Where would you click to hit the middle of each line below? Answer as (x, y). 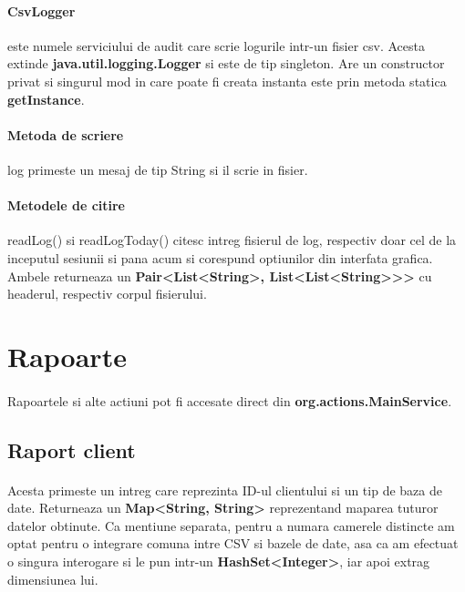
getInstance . (46, 99)
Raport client (72, 449)
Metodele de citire (66, 205)
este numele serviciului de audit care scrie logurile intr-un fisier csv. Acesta (216, 45)
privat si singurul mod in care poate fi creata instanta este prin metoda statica (227, 81)
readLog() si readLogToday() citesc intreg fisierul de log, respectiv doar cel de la (232, 240)
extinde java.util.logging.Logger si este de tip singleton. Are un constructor (226, 63)
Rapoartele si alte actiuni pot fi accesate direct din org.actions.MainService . (230, 400)
